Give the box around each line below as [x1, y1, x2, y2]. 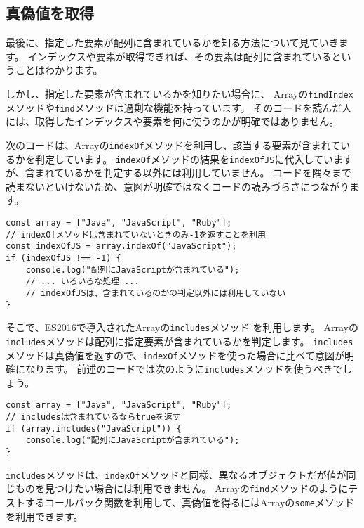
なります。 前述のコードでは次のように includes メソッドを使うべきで [25, 361, 343, 376]
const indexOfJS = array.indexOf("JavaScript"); [6, 241, 237, 252]
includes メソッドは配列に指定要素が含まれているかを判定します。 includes [6, 333, 353, 348]
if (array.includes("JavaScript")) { [6, 423, 182, 434]
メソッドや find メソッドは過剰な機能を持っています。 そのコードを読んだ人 [6, 100, 352, 115]
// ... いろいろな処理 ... [25, 276, 140, 287]
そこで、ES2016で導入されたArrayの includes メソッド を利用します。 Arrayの [6, 320, 358, 335]
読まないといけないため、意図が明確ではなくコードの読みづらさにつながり [6, 179, 349, 193]
